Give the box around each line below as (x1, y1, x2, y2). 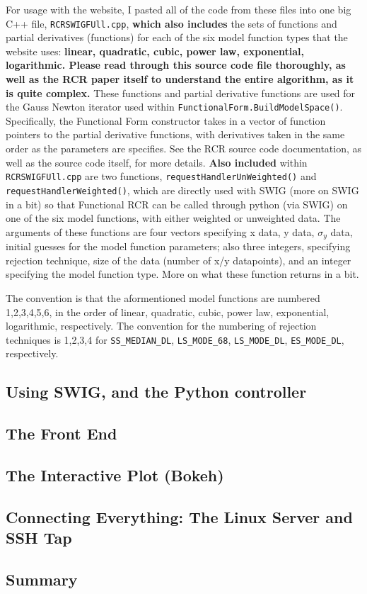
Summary (6, 568, 78, 590)
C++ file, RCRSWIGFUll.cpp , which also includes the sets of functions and (6, 16, 337, 30)
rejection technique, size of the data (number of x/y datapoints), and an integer (6, 252, 351, 267)
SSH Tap (6, 527, 72, 549)
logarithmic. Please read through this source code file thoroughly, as (6, 57, 346, 72)
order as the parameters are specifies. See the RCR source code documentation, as (6, 141, 362, 156)
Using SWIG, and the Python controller (6, 381, 307, 403)
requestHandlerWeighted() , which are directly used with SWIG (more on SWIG (6, 182, 359, 197)
